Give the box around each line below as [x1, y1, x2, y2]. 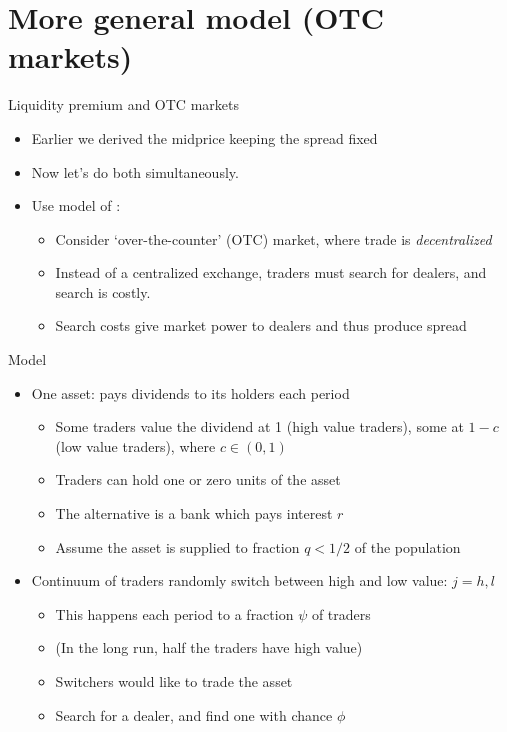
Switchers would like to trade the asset [55, 671, 293, 691]
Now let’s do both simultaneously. [31, 161, 239, 182]
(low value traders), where [55, 435, 216, 456]
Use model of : [31, 195, 121, 216]
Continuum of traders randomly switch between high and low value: [31, 570, 448, 591]
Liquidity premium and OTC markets [8, 94, 239, 115]
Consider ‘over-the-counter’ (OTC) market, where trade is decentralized [55, 228, 492, 249]
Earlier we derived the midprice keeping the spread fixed [31, 127, 378, 148]
